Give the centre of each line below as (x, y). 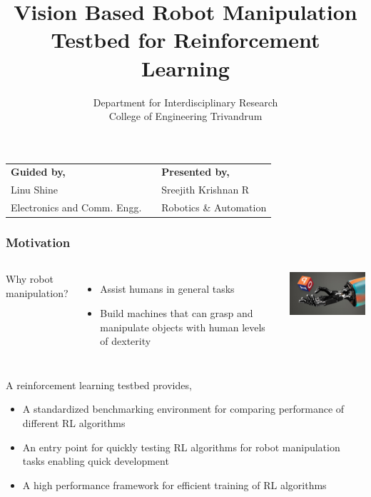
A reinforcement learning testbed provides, (99, 385)
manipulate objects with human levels (183, 327)
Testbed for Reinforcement (185, 40)
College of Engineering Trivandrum (185, 116)
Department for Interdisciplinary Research (185, 102)
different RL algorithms (74, 423)
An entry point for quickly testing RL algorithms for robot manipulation (181, 447)
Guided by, (38, 172)
